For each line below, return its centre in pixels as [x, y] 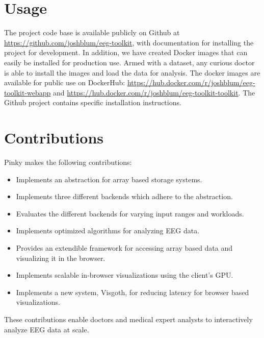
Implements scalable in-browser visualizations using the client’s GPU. [125, 275]
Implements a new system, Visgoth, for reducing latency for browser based [133, 292]
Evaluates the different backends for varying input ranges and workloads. [130, 213]
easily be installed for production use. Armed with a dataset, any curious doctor [129, 62]
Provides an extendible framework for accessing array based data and [124, 247]
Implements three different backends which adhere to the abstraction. [124, 196]
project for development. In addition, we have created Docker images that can [126, 52]
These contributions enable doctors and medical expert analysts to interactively [128, 319]
